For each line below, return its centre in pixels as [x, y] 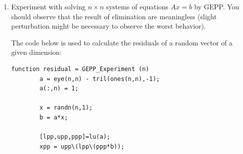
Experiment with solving [48, 6]
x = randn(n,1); [66, 108]
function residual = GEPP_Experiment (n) [80, 69]
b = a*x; [54, 117]
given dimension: [36, 52]
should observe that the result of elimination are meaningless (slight [114, 16]
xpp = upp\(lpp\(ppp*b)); [82, 146]
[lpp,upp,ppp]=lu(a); [75, 137]
